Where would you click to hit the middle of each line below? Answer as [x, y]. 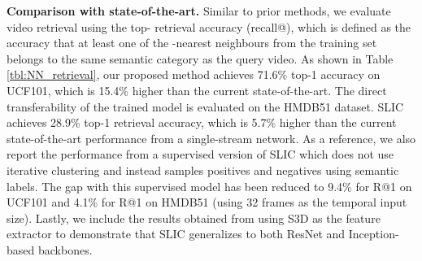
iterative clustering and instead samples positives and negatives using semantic [203, 170]
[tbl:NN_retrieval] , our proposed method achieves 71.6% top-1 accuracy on [194, 74]
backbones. [65, 249]
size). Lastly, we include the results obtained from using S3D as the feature [194, 217]
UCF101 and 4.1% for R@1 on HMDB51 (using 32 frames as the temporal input [207, 202]
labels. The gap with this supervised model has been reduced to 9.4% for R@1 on [209, 186]
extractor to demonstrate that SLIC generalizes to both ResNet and [176, 234]
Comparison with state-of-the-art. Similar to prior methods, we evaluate [199, 11]
